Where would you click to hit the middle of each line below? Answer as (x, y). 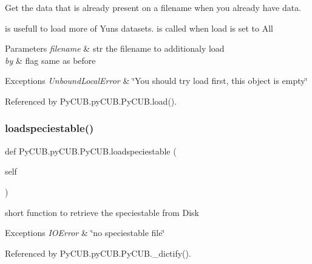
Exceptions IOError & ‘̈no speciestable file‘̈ (85, 233)
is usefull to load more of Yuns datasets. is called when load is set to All (139, 28)
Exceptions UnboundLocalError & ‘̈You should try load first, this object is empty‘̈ (156, 81)
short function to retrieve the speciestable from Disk (102, 212)
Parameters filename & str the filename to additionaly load (115, 48)
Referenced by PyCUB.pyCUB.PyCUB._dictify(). (98, 253)
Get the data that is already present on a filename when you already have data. (153, 7)
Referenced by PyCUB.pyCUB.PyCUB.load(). (91, 101)
